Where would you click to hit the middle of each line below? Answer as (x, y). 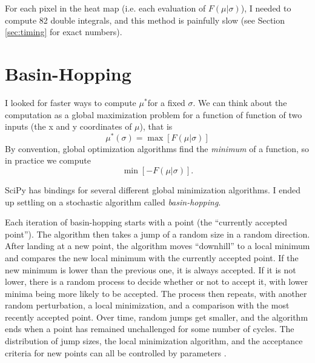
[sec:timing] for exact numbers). (64, 32)
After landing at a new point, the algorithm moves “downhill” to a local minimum (157, 246)
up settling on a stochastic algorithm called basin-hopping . (113, 201)
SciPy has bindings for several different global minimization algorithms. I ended (153, 189)
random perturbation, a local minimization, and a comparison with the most (147, 305)
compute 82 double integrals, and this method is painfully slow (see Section (145, 20)
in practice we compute (48, 160)
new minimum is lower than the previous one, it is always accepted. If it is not (151, 269)
